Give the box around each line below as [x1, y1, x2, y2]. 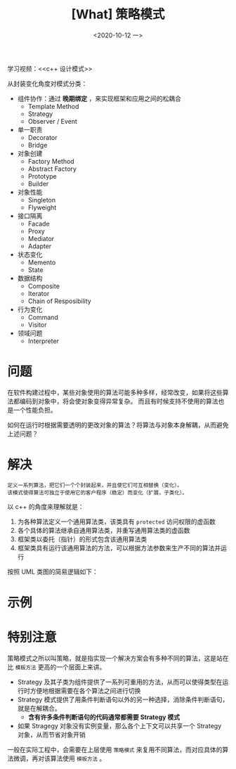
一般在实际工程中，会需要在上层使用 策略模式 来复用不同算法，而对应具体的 [7, 745, 223, 754]
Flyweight [27, 203, 57, 212]
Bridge [27, 141, 48, 149]
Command [27, 313, 58, 321]
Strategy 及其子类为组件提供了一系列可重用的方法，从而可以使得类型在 [17, 678, 223, 686]
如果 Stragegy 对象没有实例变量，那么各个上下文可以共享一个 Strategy [17, 721, 222, 730]
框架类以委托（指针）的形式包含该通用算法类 [17, 535, 147, 543]
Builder [27, 179, 49, 188]
